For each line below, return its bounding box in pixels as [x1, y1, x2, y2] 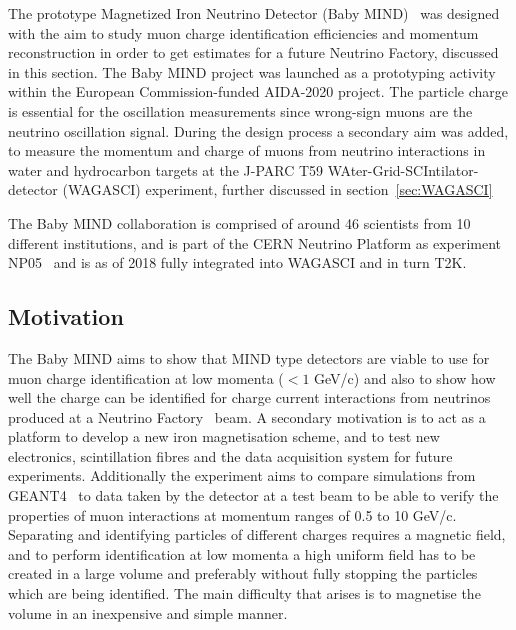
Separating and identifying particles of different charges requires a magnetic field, [8, 524, 506, 545]
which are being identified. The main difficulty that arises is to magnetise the [8, 583, 481, 604]
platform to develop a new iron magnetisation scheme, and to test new [8, 426, 440, 447]
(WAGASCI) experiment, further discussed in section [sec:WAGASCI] [62, 179, 493, 200]
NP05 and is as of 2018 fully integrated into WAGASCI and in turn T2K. [8, 252, 467, 273]
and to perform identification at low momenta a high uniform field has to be [8, 543, 476, 564]
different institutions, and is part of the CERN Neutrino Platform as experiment [8, 232, 502, 253]
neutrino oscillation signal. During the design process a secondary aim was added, [8, 120, 509, 141]
